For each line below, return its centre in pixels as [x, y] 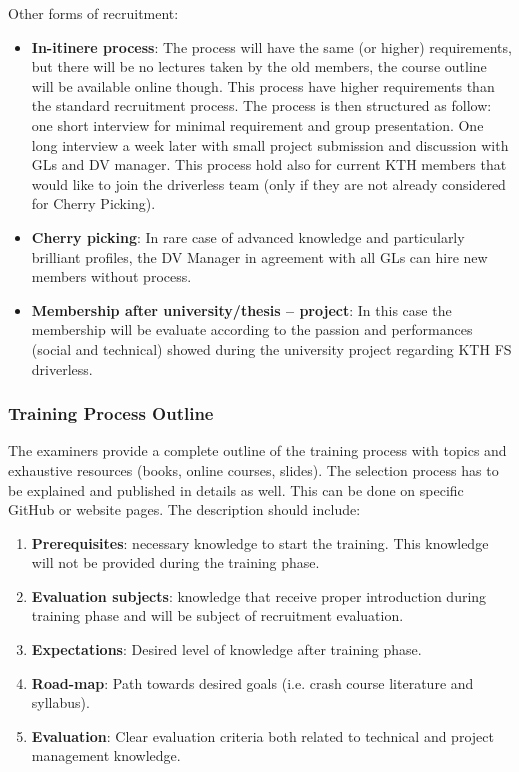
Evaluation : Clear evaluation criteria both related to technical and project [262, 735]
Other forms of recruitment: [93, 13]
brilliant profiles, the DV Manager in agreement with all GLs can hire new [259, 256]
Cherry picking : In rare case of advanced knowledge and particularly [248, 236]
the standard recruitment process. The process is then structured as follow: [261, 105]
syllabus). [60, 702]
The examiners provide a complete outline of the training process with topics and [257, 450]
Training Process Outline [111, 413]
